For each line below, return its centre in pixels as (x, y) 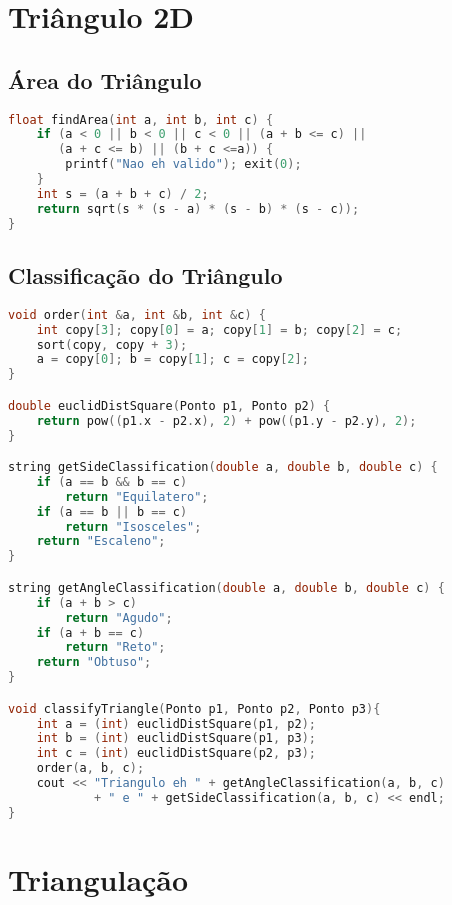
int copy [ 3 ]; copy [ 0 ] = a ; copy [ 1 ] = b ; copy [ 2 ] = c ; (219, 329)
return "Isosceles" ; (133, 526)
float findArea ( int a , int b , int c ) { (141, 119)
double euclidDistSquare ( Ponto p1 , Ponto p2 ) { (169, 405)
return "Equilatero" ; (137, 496)
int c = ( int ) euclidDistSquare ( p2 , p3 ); (176, 753)
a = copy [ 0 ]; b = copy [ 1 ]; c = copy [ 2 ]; (172, 359)
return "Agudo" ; (119, 617)
